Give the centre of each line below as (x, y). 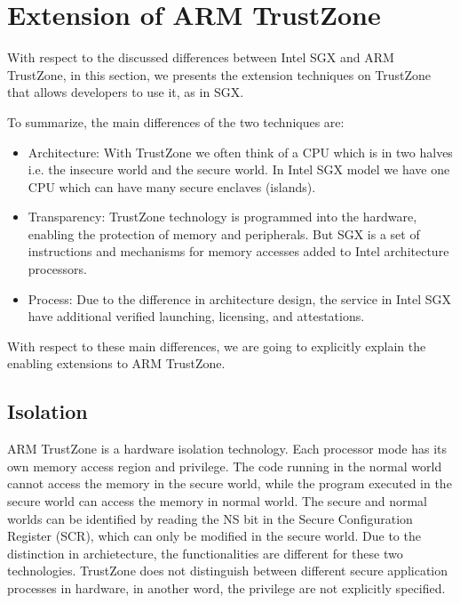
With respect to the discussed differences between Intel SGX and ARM (201, 57)
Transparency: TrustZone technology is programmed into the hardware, (222, 217)
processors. (57, 269)
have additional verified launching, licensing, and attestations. (196, 316)
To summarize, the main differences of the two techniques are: (176, 121)
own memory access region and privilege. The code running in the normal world (225, 466)
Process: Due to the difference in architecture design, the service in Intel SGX (239, 298)
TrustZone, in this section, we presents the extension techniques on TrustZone (219, 74)
